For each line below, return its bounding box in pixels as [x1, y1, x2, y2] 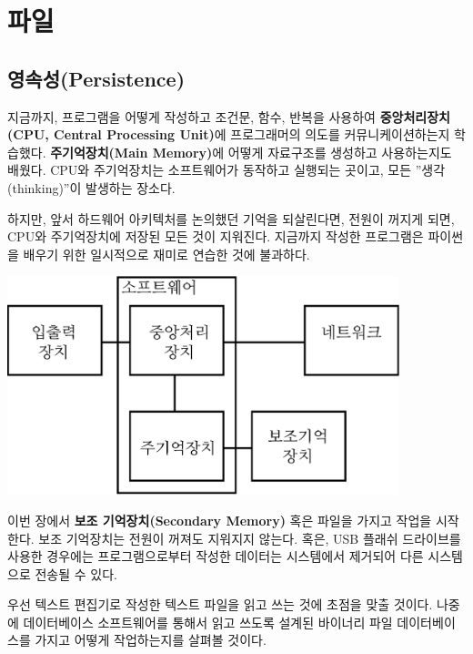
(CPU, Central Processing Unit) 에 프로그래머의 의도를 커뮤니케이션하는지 [7, 125, 450, 144]
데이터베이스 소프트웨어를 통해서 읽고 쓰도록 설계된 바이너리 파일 [23, 612, 393, 631]
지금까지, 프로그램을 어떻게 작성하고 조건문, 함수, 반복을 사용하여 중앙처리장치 [7, 107, 450, 126]
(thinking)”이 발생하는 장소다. [7, 178, 176, 197]
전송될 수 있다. [35, 564, 117, 583]
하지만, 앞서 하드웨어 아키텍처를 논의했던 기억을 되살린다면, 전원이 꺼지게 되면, [7, 209, 455, 228]
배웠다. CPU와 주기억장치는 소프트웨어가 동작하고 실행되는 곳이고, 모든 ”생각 [7, 160, 446, 179]
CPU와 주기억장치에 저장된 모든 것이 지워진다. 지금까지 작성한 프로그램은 [7, 227, 424, 246]
